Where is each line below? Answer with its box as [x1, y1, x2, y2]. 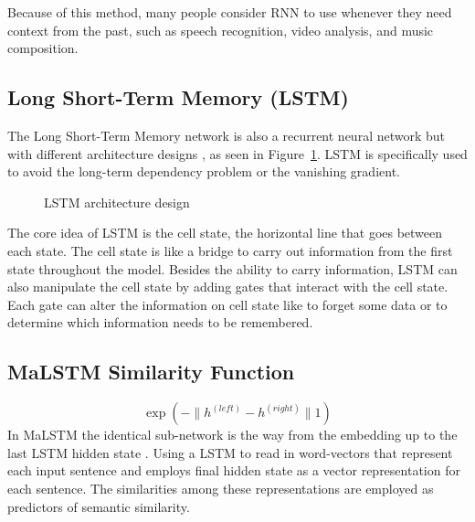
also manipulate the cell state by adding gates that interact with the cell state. [7, 277, 449, 296]
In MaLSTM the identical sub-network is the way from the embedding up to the [7, 425, 458, 444]
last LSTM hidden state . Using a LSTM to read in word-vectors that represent [7, 442, 453, 462]
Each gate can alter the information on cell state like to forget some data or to [7, 294, 448, 314]
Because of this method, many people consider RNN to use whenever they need [7, 3, 452, 21]
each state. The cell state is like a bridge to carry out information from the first [7, 240, 453, 260]
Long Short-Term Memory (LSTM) [7, 83, 349, 112]
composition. [7, 38, 79, 58]
